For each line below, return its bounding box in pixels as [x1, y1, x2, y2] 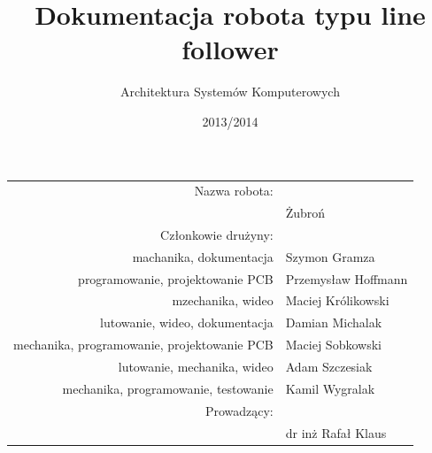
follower [181, 31, 279, 67]
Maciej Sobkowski [285, 335, 382, 354]
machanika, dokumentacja [132, 247, 274, 265]
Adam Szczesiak [285, 357, 373, 375]
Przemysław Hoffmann [285, 269, 408, 288]
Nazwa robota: [194, 181, 274, 200]
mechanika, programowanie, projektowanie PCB [13, 335, 274, 354]
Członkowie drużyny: [160, 225, 274, 243]
